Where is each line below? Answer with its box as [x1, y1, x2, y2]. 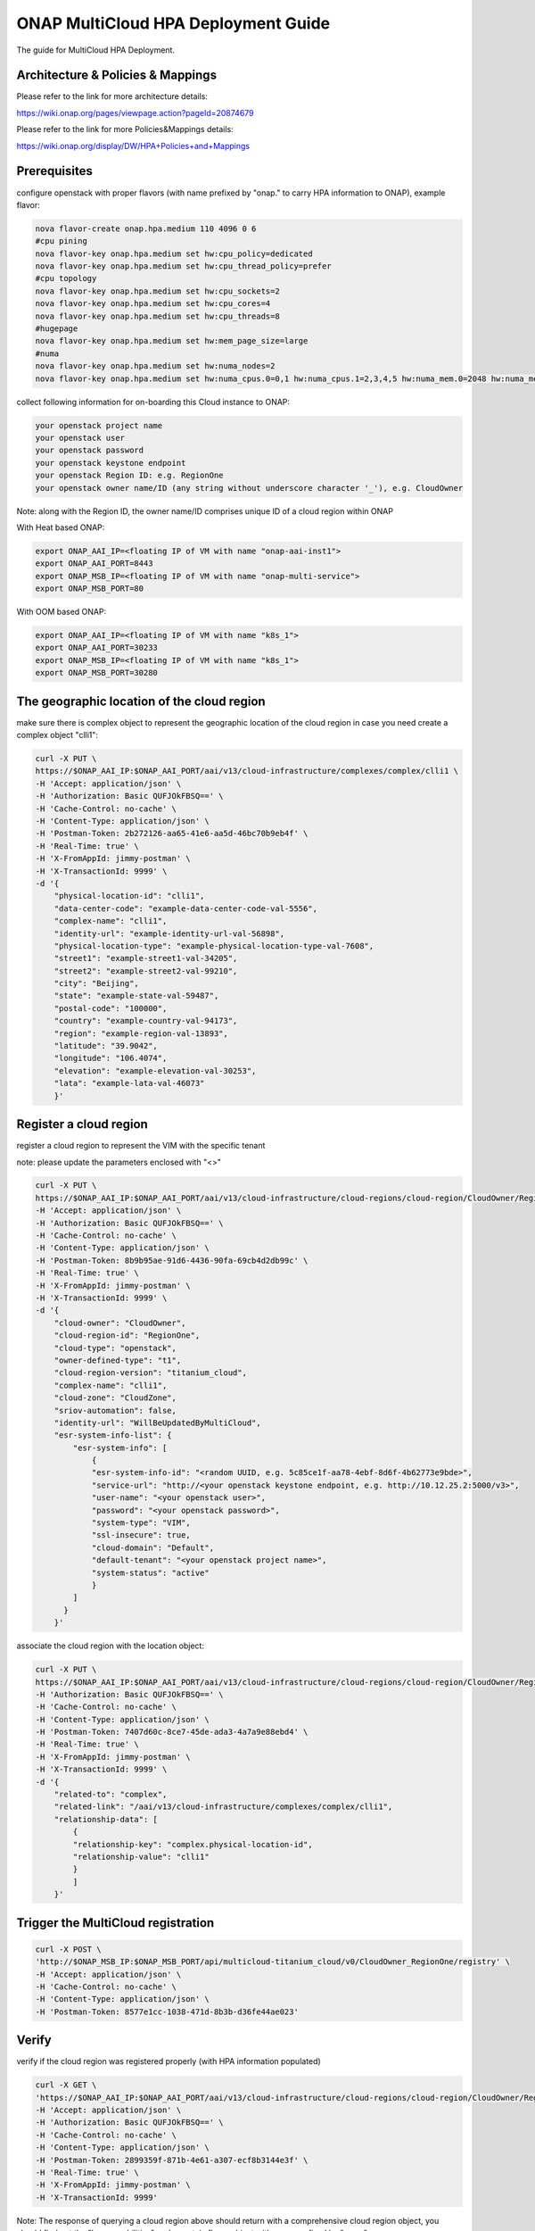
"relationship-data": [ [53, 1814, 158, 1824]
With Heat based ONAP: [16, 522, 105, 533]
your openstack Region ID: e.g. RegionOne [35, 470, 224, 481]
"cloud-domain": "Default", [91, 1542, 214, 1553]
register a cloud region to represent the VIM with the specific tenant [16, 1140, 266, 1151]
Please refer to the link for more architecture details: [16, 91, 209, 102]
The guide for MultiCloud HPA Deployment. [16, 45, 176, 55]
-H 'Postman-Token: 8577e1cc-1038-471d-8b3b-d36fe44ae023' [35, 2006, 299, 2017]
